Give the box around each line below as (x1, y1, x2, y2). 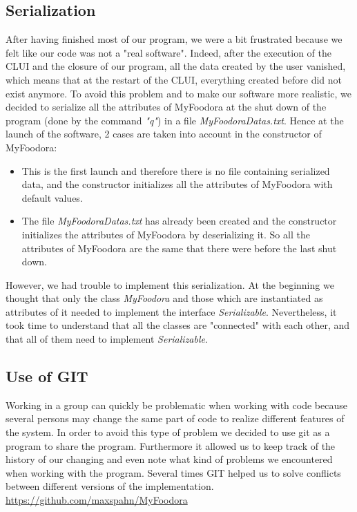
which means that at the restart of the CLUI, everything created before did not (6, 72, 342, 86)
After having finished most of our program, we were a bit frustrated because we (6, 32, 342, 46)
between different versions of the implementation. (6, 479, 214, 493)
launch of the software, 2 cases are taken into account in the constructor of (6, 126, 322, 141)
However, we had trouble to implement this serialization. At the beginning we (6, 277, 334, 292)
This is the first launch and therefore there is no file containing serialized (21, 163, 330, 178)
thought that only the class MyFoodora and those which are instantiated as (6, 291, 323, 305)
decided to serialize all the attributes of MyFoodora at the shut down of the (6, 99, 327, 114)
